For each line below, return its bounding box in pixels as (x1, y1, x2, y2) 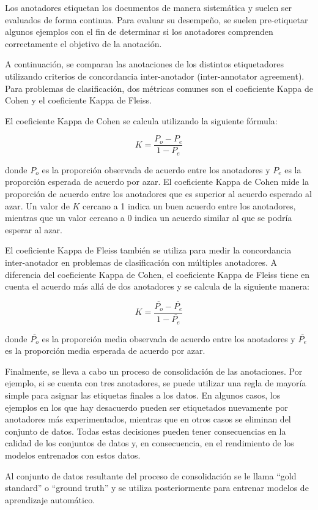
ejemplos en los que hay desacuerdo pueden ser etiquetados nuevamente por (5, 400, 288, 413)
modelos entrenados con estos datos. (5, 448, 141, 461)
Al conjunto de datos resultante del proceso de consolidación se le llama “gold (5, 469, 297, 482)
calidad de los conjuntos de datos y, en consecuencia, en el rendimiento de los (5, 437, 294, 449)
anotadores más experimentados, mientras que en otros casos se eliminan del (5, 413, 291, 426)
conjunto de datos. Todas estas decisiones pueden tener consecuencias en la (5, 424, 286, 437)
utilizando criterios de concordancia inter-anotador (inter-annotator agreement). (5, 69, 305, 82)
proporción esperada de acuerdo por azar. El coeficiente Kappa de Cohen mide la (5, 175, 309, 188)
